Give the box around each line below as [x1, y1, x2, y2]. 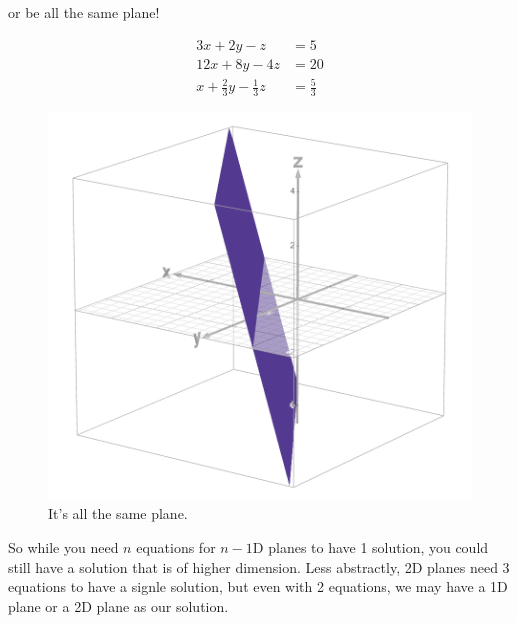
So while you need [8, 536, 119, 557]
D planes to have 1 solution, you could [252, 536, 489, 557]
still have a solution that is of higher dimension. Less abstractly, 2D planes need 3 [8, 556, 510, 577]
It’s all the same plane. [48, 503, 188, 524]
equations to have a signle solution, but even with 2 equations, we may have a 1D [8, 576, 508, 597]
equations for [136, 536, 216, 557]
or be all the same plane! [8, 2, 160, 22]
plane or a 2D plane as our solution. [8, 595, 229, 616]
